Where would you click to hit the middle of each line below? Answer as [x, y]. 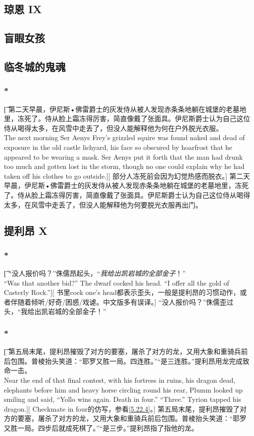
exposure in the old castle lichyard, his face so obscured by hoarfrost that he [118, 147]
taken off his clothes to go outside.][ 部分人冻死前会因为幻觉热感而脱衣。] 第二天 [127, 176]
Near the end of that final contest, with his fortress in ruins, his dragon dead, [120, 380]
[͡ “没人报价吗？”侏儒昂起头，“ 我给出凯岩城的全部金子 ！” [95, 273]
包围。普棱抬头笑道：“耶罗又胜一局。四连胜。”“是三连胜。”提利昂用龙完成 [127, 361]
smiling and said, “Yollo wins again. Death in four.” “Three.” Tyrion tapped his [123, 399]
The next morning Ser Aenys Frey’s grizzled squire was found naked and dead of [125, 137]
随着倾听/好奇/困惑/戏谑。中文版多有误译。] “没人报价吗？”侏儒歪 [122, 301]
